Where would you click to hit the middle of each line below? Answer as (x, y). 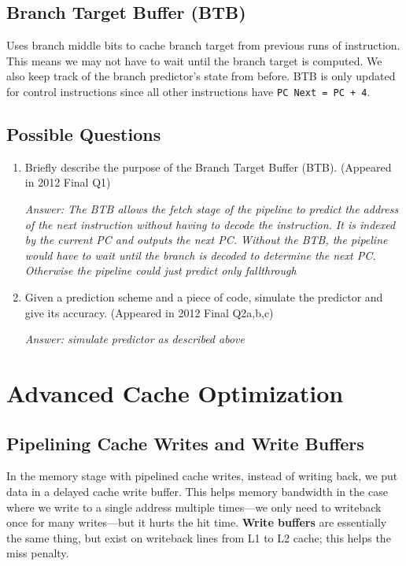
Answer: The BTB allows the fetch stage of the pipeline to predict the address (212, 209)
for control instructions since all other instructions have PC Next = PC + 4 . (188, 91)
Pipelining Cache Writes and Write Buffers (185, 443)
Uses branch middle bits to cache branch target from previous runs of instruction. (203, 45)
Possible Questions (84, 134)
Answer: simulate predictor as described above (135, 339)
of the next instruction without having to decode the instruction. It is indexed (210, 224)
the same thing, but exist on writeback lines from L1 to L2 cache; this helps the (199, 537)
